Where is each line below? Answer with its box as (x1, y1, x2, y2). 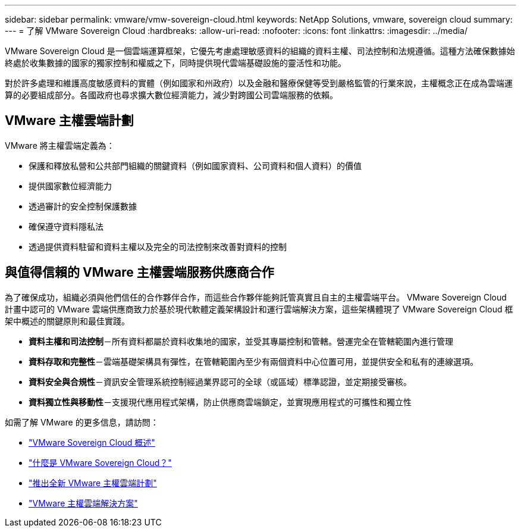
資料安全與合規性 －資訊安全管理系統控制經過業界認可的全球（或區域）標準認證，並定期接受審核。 (29, 376, 412, 387)
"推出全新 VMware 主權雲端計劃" (29, 477, 157, 488)
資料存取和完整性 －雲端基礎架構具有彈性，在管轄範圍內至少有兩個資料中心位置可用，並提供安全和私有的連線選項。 (29, 356, 478, 367)
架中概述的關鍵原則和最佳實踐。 (5, 315, 130, 326)
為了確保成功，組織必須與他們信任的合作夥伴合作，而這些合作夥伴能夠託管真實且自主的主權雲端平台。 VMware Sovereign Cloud (5, 292, 507, 302)
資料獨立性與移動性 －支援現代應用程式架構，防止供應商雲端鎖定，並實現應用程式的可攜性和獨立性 (29, 396, 412, 407)
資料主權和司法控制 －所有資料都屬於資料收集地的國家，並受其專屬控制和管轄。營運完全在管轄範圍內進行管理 (29, 336, 453, 346)
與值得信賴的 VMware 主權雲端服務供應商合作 (5, 265, 274, 280)
